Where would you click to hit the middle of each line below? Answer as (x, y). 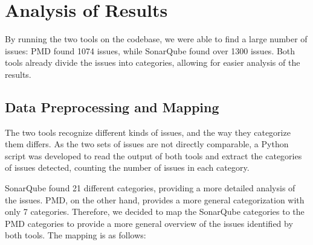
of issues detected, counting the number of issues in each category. (127, 167)
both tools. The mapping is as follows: (76, 235)
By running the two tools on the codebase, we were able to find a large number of (156, 39)
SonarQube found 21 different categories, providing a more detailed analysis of (150, 188)
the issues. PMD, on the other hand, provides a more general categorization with (155, 199)
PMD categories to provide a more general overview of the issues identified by (149, 223)
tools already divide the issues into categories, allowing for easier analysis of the (153, 62)
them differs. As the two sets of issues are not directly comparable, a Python (147, 144)
